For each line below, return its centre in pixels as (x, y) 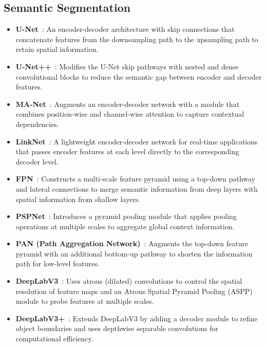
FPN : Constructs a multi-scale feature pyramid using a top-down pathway (136, 179)
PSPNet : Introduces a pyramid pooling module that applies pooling (126, 216)
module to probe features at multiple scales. (85, 301)
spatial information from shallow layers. (78, 199)
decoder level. (37, 161)
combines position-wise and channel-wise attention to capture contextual (130, 114)
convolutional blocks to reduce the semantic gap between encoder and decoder (139, 76)
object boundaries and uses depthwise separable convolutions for (117, 328)
